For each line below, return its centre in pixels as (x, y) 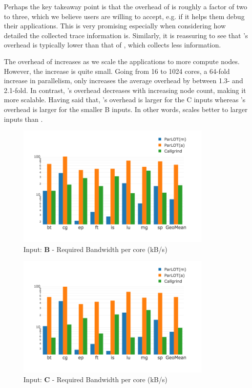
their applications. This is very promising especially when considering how (115, 26)
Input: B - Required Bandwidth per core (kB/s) (95, 249)
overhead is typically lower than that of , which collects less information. (113, 45)
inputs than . (23, 119)
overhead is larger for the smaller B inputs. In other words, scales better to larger (126, 109)
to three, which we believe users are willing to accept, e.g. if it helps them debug (124, 16)
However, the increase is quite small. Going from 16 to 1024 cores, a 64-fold (117, 71)
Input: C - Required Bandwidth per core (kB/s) (95, 379)
